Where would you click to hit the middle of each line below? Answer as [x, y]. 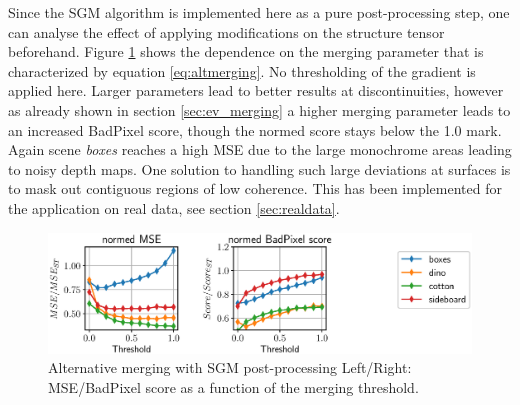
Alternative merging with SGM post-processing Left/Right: [230, 367]
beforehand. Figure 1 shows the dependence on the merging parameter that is [246, 51]
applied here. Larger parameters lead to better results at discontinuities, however [256, 90]
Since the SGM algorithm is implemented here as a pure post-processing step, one [259, 12]
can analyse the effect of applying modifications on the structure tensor [226, 31]
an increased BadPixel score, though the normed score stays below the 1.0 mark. [255, 129]
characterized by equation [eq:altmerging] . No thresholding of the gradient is [242, 70]
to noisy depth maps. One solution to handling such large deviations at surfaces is [259, 168]
